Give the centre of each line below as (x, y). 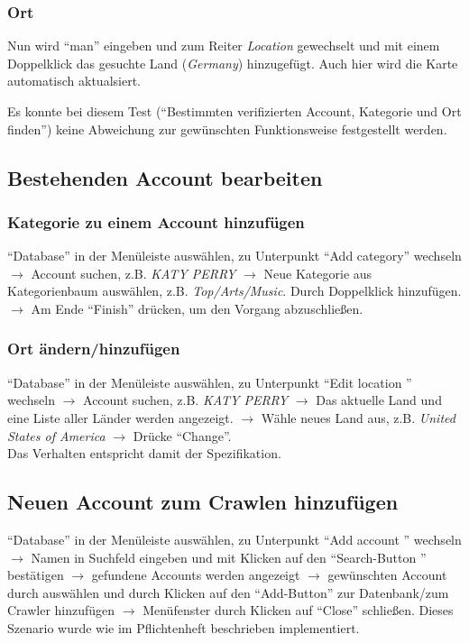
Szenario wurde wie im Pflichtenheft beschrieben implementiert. (184, 627)
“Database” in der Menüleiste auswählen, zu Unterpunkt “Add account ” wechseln (234, 539)
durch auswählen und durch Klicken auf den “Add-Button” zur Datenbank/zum (228, 592)
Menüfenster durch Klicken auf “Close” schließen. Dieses (298, 610)
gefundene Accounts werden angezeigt (196, 575)
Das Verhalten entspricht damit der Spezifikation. (144, 453)
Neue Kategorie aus (318, 273)
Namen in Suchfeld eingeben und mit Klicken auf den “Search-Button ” (229, 557)
